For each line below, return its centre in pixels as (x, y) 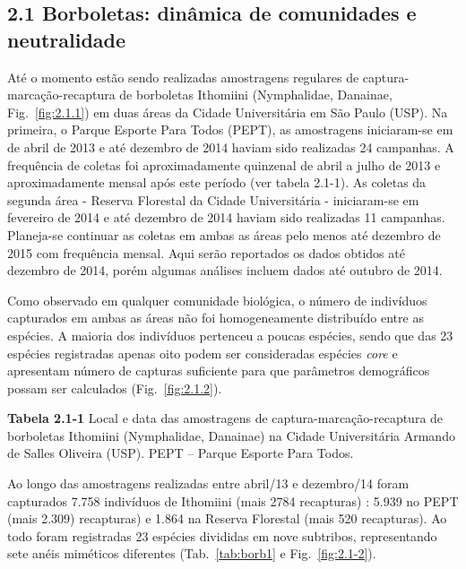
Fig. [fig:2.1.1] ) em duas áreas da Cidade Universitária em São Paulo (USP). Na (228, 112)
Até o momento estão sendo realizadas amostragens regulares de (183, 77)
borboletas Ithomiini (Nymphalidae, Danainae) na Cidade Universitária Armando (231, 435)
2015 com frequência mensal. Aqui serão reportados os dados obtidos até (206, 252)
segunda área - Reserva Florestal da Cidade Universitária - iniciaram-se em (213, 199)
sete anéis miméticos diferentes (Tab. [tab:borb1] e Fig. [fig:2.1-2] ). (192, 553)
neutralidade (67, 39)
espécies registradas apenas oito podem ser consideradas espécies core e (203, 353)
